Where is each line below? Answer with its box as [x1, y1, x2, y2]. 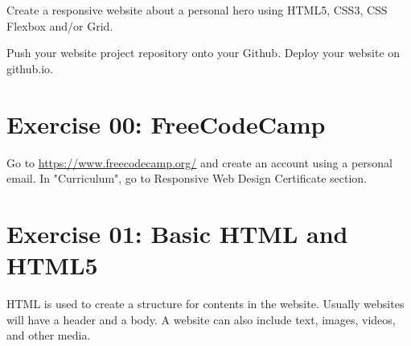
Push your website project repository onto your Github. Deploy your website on [6, 44, 401, 61]
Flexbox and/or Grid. [6, 17, 113, 34]
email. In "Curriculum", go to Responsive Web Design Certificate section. [6, 170, 367, 187]
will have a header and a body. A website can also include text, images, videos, [6, 311, 396, 327]
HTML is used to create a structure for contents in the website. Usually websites [6, 295, 405, 311]
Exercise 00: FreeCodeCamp [6, 107, 326, 140]
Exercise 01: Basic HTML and [6, 216, 348, 249]
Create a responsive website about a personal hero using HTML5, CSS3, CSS [6, 2, 388, 18]
